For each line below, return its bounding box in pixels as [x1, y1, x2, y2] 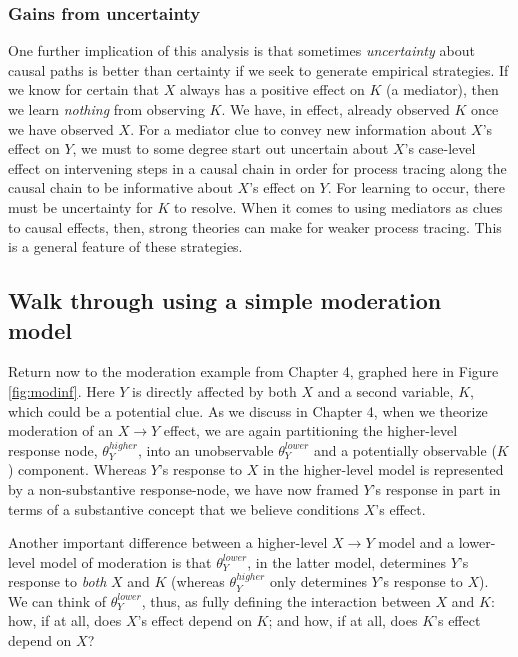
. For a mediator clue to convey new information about [130, 118, 467, 139]
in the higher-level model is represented [262, 459, 504, 480]
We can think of [8, 590, 107, 611]
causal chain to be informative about [8, 177, 233, 198]
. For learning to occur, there [327, 177, 506, 198]
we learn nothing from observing [8, 99, 205, 119]
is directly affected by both [132, 380, 297, 401]
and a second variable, [317, 380, 454, 401]
